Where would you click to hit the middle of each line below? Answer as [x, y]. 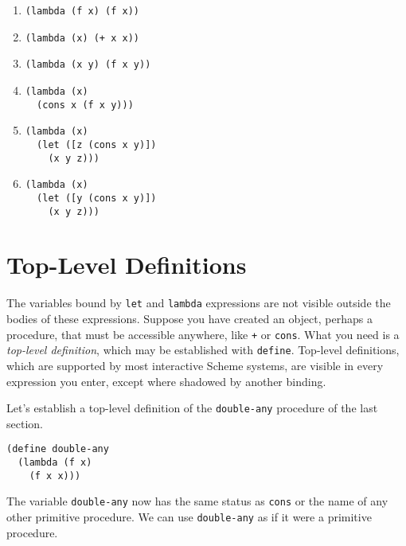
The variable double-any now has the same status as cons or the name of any [197, 501]
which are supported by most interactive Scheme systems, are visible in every [195, 365]
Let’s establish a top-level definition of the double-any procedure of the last [192, 408]
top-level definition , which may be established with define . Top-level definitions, [203, 350]
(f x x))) [55, 476]
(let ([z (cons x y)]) [97, 144]
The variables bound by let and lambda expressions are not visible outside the [199, 303]
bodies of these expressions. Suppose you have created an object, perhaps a [189, 318]
